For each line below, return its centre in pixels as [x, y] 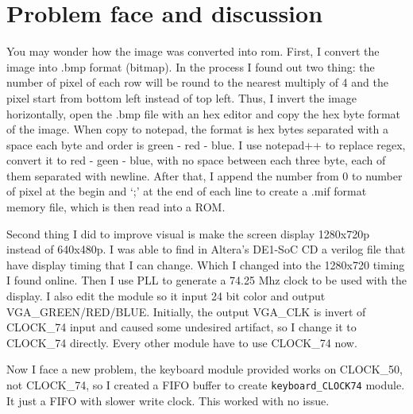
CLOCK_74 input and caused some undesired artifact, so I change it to [181, 327]
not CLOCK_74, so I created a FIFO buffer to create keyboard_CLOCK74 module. [206, 385]
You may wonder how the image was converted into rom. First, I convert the [193, 51]
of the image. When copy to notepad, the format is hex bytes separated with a [197, 129]
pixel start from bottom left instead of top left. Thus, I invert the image [181, 97]
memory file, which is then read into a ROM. [116, 207]
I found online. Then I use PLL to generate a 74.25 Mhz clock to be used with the [206, 280]
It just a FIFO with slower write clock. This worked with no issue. [168, 400]
